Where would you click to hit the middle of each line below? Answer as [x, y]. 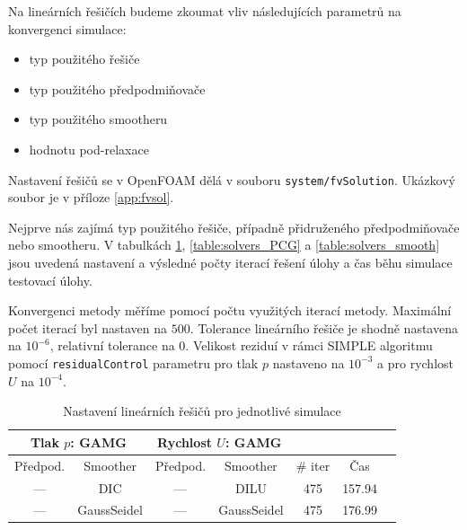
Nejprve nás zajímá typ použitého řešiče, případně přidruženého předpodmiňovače [234, 227]
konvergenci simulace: [67, 28]
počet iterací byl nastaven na [88, 327]
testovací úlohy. [50, 280]
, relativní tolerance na [112, 345]
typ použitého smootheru [98, 119]
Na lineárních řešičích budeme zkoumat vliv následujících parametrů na [205, 11]
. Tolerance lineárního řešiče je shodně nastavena [324, 327]
